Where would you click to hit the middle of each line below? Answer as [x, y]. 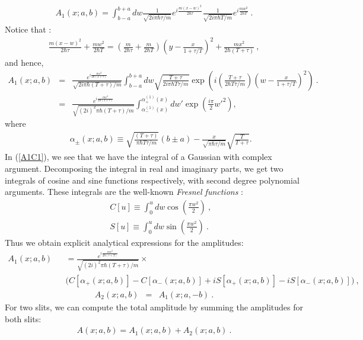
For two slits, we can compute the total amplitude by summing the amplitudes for [154, 307]
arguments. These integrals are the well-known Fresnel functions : [124, 192]
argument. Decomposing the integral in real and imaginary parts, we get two [144, 168]
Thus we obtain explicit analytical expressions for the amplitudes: [124, 242]
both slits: [23, 318]
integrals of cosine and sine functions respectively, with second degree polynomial [152, 180]
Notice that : [28, 29]
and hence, [24, 62]
